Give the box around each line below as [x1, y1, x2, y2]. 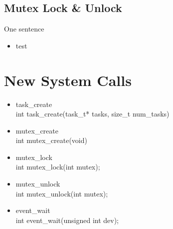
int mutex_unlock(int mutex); [15, 188, 108, 198]
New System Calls [4, 69, 132, 90]
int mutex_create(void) [15, 135, 87, 145]
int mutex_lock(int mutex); [15, 161, 100, 172]
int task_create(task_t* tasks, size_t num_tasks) [15, 108, 170, 119]
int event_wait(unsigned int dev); [15, 214, 119, 225]
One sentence [4, 23, 44, 34]
